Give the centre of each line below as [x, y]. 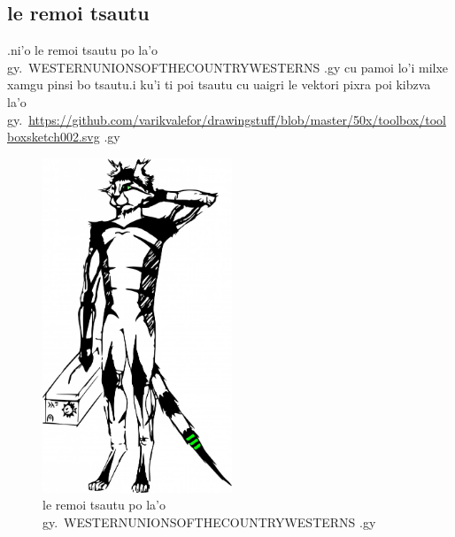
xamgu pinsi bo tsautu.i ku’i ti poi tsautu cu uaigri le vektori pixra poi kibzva [219, 84]
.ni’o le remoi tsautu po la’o [83, 50]
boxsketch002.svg [54, 137]
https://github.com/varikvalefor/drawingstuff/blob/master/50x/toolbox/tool [237, 119]
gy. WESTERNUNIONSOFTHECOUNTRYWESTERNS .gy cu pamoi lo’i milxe [228, 67]
